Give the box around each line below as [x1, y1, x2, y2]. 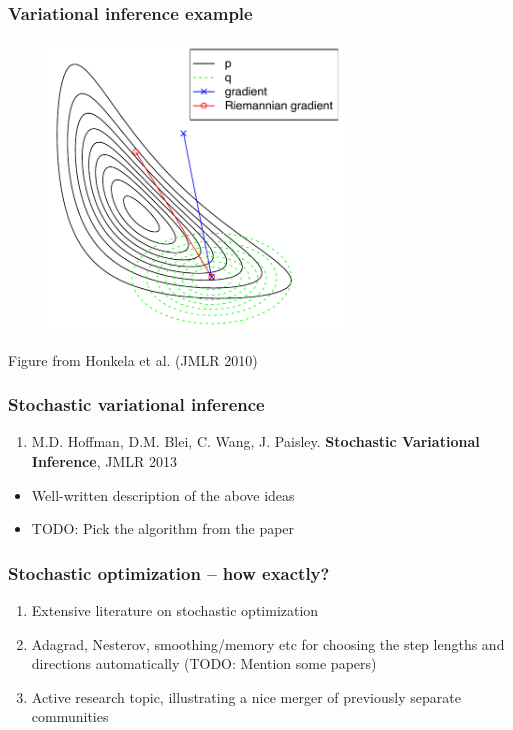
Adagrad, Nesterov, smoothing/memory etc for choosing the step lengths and [31, 633, 505, 654]
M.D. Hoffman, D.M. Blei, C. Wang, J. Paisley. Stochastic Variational [31, 431, 480, 452]
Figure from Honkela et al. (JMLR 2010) [8, 349, 258, 370]
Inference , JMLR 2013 [31, 450, 177, 471]
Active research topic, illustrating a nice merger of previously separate [31, 686, 461, 707]
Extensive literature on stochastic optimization [31, 599, 319, 620]
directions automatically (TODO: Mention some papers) [31, 653, 377, 674]
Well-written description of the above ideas [31, 484, 295, 505]
